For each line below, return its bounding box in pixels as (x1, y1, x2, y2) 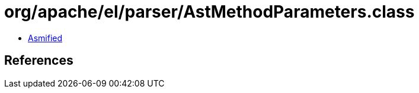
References (4, 53, 73, 68)
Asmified (28, 32, 63, 43)
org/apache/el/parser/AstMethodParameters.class (4, 2, 415, 22)
